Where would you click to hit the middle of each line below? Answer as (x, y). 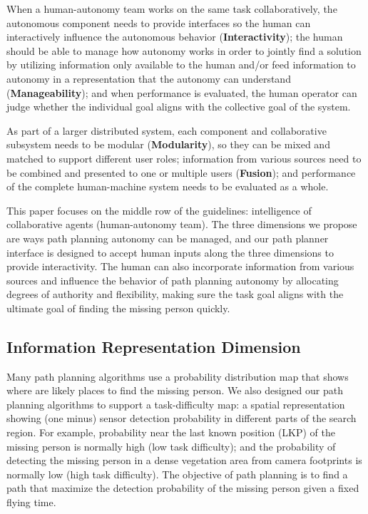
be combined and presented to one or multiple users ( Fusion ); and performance (181, 172)
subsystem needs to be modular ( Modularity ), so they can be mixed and (168, 144)
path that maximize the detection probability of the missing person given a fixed (183, 488)
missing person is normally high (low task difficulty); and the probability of (171, 446)
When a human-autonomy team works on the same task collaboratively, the (172, 9)
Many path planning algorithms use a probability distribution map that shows (178, 376)
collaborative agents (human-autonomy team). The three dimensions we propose (182, 224)
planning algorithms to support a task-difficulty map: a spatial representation (176, 404)
